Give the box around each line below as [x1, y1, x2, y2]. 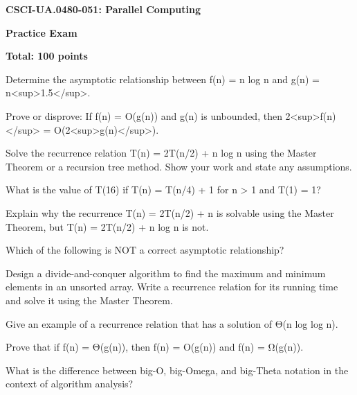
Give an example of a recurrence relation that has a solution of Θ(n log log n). [6, 316, 338, 331]
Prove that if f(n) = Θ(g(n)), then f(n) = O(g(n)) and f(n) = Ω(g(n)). [6, 340, 304, 354]
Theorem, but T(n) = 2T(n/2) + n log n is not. [6, 219, 209, 234]
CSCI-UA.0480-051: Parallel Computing [6, 2, 201, 16]
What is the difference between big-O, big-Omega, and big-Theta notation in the [6, 362, 349, 377]
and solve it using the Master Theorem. [6, 292, 173, 307]
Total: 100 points [6, 49, 88, 63]
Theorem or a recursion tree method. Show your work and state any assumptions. [6, 159, 352, 173]
